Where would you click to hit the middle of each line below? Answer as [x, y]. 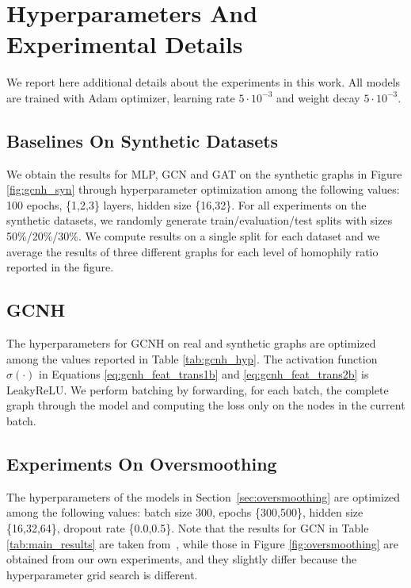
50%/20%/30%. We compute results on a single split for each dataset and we [193, 236]
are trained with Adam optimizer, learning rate [121, 97]
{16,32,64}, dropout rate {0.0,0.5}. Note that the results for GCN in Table [188, 528]
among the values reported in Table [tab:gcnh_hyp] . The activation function [192, 358]
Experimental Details [125, 44]
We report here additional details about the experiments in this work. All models [204, 82]
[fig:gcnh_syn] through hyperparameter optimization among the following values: [203, 189]
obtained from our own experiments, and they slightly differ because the [182, 559]
